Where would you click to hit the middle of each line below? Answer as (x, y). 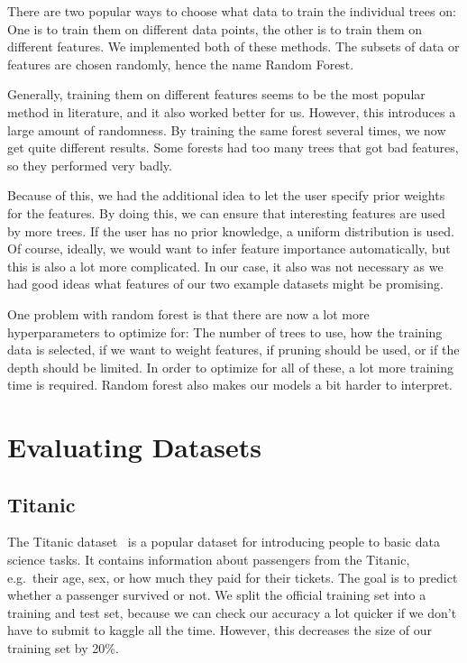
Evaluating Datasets (134, 447)
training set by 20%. (63, 648)
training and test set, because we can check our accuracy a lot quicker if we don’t (232, 612)
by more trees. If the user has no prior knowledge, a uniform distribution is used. (231, 230)
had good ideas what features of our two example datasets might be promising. (225, 284)
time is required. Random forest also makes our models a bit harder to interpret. (230, 385)
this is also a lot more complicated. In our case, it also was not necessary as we (225, 266)
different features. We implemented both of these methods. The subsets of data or (233, 46)
